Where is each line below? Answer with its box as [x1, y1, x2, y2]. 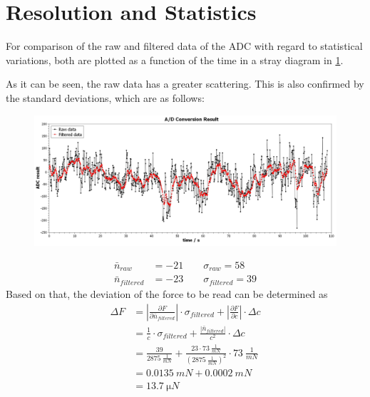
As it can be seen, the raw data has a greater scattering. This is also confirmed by [6, 76, 364, 91]
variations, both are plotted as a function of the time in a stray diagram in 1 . [6, 52, 344, 67]
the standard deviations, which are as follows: [6, 90, 205, 105]
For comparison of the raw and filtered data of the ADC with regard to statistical [6, 38, 363, 53]
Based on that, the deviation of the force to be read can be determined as [6, 286, 328, 301]
